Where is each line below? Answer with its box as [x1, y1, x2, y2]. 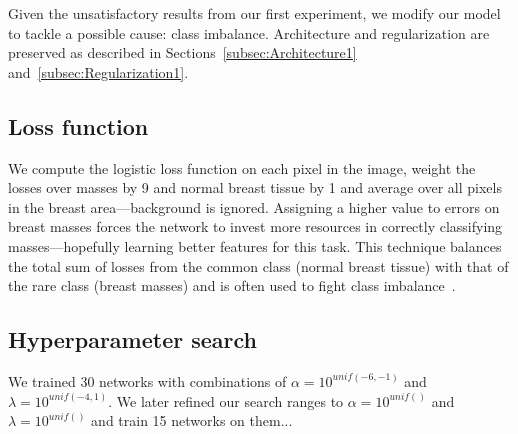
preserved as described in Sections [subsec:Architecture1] [8, 42, 357, 63]
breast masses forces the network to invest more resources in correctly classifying [8, 216, 503, 237]
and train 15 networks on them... [91, 410, 293, 431]
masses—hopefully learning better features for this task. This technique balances [8, 235, 502, 256]
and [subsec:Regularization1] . [8, 61, 189, 82]
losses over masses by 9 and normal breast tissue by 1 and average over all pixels [8, 177, 502, 198]
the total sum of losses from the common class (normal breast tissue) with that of [8, 255, 509, 276]
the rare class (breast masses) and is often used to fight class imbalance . [8, 275, 456, 296]
